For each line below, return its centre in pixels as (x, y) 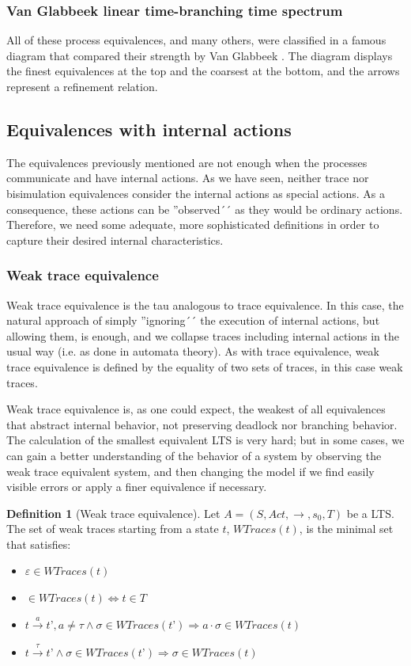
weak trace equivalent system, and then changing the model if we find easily (190, 471)
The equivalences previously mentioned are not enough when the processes (187, 162)
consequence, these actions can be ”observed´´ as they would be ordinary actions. (205, 209)
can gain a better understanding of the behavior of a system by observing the (194, 455)
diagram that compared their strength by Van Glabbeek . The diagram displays (200, 55)
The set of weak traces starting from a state (113, 529)
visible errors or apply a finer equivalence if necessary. (137, 487)
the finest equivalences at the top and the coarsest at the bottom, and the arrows (203, 71)
